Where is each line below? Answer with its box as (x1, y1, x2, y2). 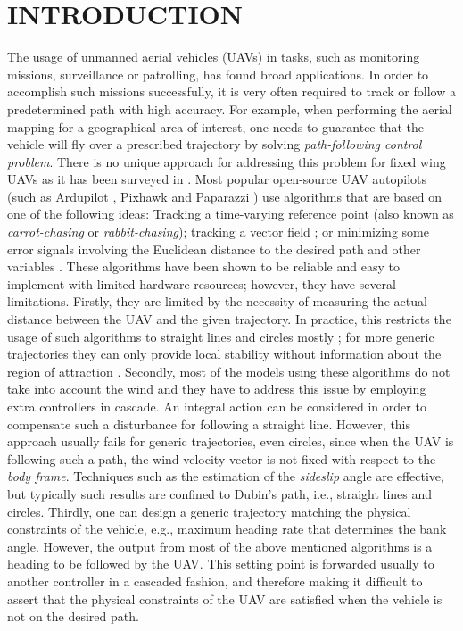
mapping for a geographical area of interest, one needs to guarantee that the (7, 117, 425, 136)
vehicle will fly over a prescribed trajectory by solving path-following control (7, 135, 422, 154)
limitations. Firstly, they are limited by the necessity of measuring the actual (7, 292, 427, 311)
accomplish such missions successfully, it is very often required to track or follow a (7, 82, 456, 101)
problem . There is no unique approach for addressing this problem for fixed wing (7, 152, 446, 170)
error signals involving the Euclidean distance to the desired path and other (7, 239, 421, 258)
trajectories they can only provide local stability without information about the (7, 345, 442, 363)
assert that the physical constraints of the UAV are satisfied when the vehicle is (7, 589, 442, 608)
